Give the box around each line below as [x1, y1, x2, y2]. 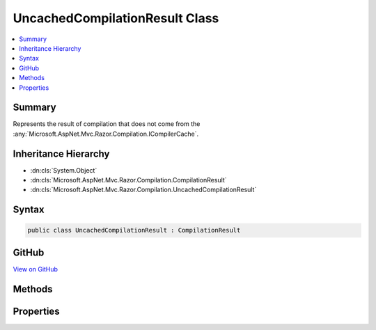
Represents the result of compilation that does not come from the [13, 120, 201, 128]
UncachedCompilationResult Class [13, 10, 219, 26]
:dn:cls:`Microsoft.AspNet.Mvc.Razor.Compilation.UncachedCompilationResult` [30, 185, 257, 194]
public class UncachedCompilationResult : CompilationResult [27, 226, 241, 235]
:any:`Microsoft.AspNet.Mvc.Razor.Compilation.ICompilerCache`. [13, 129, 199, 138]
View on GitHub [13, 265, 58, 273]
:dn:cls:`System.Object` [30, 166, 97, 174]
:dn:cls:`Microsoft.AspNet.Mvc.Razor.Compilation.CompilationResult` [30, 176, 227, 184]
